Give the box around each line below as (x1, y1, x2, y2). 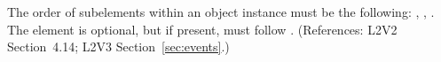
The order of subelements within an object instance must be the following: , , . (7, 3, 435, 20)
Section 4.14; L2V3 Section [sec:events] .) (7, 37, 230, 56)
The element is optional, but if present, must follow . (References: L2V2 (7, 19, 398, 38)
